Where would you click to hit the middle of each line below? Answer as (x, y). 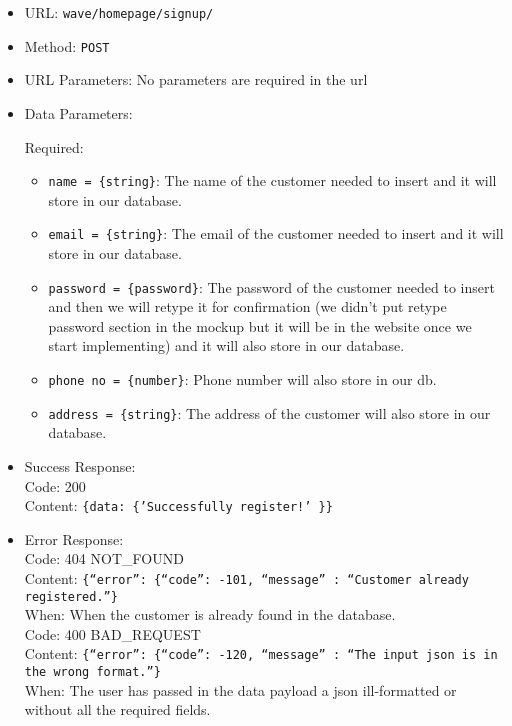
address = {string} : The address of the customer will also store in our (269, 412)
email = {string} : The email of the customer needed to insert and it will (276, 233)
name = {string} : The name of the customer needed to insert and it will (272, 180)
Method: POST (67, 45)
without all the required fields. (117, 709)
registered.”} (71, 596)
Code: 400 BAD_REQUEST (112, 633)
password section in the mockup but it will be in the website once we (260, 325)
